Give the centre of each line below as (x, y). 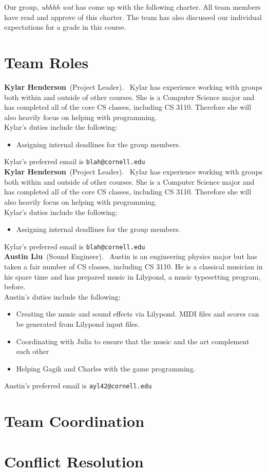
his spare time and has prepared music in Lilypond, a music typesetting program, (132, 276)
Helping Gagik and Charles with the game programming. (106, 368)
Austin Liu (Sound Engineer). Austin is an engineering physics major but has (131, 256)
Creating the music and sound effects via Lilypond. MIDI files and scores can (138, 314)
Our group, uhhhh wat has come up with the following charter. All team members (132, 7)
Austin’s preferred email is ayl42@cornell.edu (78, 386)
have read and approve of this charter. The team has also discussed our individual (133, 17)
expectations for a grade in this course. (65, 27)
